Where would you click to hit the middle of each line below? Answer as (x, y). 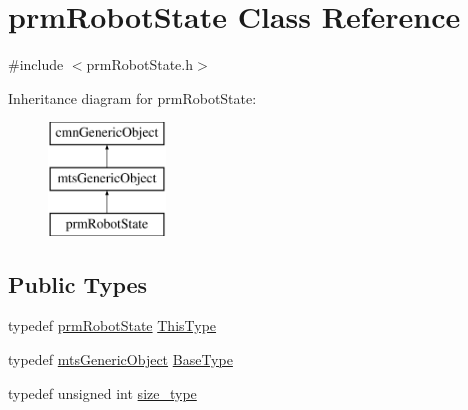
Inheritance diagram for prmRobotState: (132, 97)
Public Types (78, 283)
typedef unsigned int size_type (102, 392)
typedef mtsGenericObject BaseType (120, 359)
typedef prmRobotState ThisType (112, 325)
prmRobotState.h (139, 64)
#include (36, 64)
